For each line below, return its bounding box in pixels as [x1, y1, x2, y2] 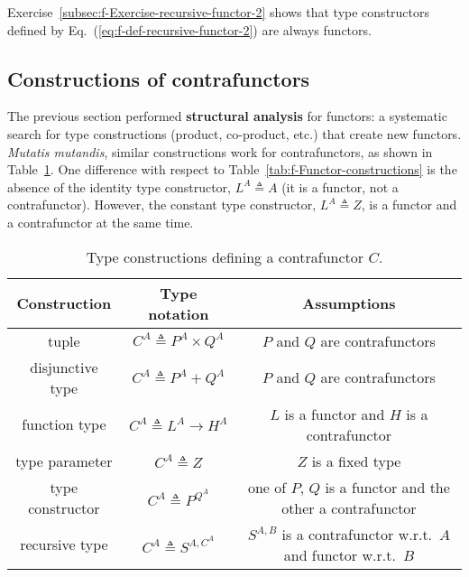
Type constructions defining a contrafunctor [86, 246, 364, 267]
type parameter [15, 450, 113, 471]
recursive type [20, 534, 108, 555]
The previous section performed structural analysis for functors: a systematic [7, 107, 447, 126]
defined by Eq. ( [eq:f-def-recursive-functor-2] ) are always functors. [7, 20, 372, 39]
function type [22, 414, 106, 435]
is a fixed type [311, 450, 401, 471]
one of [247, 476, 287, 498]
